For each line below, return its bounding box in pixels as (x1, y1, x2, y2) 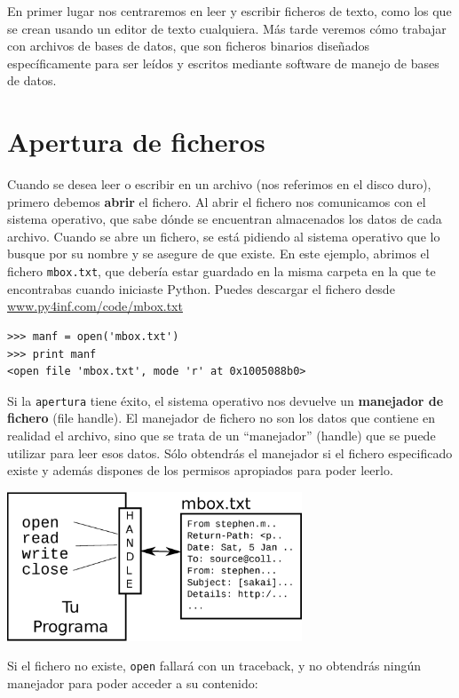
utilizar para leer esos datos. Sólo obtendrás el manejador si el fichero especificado (7, 443, 453, 462)
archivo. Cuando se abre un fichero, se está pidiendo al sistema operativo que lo (7, 226, 440, 245)
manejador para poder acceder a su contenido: (7, 673, 258, 692)
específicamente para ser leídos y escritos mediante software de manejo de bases (7, 53, 439, 72)
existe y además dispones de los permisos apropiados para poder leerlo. (7, 461, 393, 480)
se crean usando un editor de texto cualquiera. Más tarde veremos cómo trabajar (7, 19, 447, 37)
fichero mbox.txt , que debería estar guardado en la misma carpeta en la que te (7, 262, 436, 281)
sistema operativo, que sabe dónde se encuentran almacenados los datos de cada (7, 210, 442, 228)
